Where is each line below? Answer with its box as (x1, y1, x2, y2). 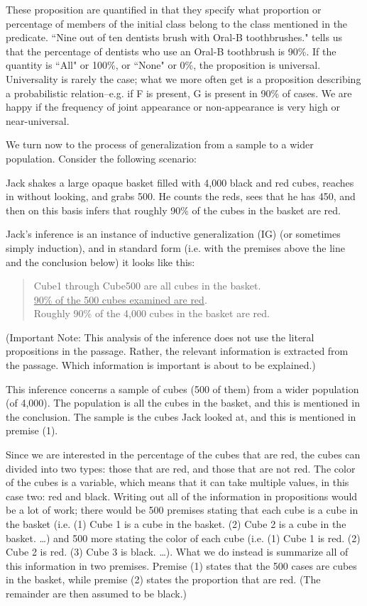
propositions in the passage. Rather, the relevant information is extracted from (6, 343, 349, 358)
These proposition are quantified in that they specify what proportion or (6, 2, 322, 16)
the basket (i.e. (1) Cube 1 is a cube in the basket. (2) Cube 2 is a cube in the (6, 517, 346, 531)
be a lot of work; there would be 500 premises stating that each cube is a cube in (6, 502, 358, 517)
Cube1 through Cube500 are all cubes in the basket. (33, 278, 261, 293)
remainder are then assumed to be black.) (6, 585, 187, 600)
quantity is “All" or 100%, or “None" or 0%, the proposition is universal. (6, 57, 321, 72)
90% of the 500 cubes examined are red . (33, 292, 207, 307)
